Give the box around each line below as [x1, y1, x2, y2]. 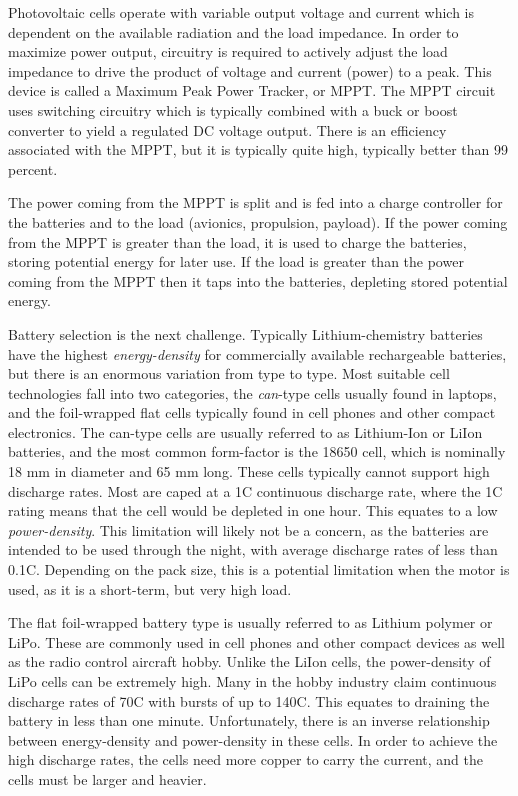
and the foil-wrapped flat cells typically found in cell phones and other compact [8, 402, 496, 423]
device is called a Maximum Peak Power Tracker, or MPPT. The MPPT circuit [8, 80, 496, 101]
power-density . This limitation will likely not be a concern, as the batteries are [8, 519, 489, 540]
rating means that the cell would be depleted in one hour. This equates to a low [8, 500, 498, 521]
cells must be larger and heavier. [8, 768, 207, 789]
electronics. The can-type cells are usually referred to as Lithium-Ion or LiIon [8, 421, 483, 442]
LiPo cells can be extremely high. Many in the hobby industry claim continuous [8, 671, 497, 691]
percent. [8, 158, 58, 179]
